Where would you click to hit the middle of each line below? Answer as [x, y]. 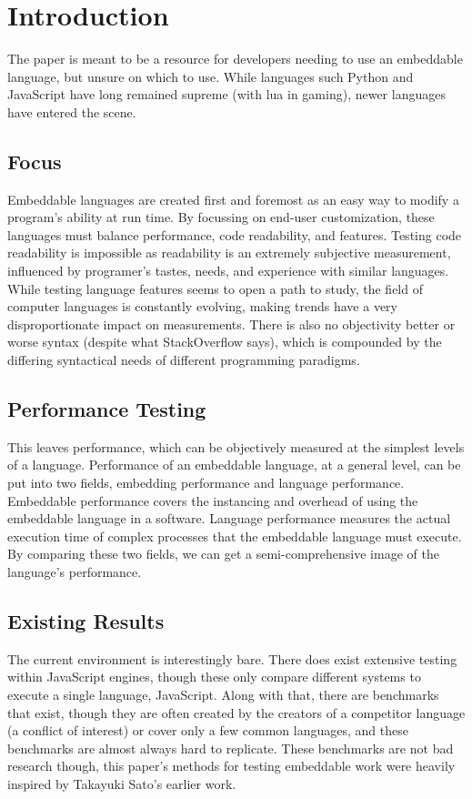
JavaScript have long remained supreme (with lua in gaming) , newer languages [226, 94]
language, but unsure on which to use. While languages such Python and [211, 76]
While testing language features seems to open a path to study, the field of [215, 288]
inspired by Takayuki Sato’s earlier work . [122, 783]
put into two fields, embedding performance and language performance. [206, 483]
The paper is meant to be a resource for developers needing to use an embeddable [235, 59]
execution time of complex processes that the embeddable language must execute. [235, 536]
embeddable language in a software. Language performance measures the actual [229, 518]
